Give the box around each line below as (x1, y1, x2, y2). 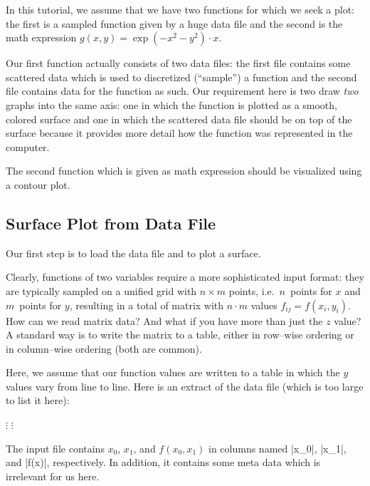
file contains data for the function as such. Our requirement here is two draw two (6, 83, 359, 98)
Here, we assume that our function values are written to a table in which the (6, 365, 340, 380)
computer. (6, 139, 50, 154)
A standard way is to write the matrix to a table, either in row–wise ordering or (6, 327, 354, 342)
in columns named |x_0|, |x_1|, (208, 440, 347, 455)
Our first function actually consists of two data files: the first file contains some (6, 56, 351, 71)
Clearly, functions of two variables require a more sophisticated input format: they (6, 269, 364, 284)
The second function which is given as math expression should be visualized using (6, 163, 362, 178)
